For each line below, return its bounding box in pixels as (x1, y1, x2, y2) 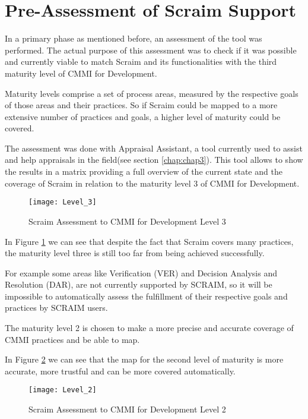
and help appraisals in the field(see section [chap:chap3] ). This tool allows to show (5, 153, 303, 166)
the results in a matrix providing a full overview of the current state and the (5, 165, 282, 178)
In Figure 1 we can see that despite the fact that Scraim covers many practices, (5, 235, 294, 247)
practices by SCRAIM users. (5, 301, 108, 314)
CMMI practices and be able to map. (5, 333, 140, 345)
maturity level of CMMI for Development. (5, 67, 157, 79)
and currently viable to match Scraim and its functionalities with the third (5, 55, 277, 68)
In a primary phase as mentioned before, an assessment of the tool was (5, 32, 262, 45)
